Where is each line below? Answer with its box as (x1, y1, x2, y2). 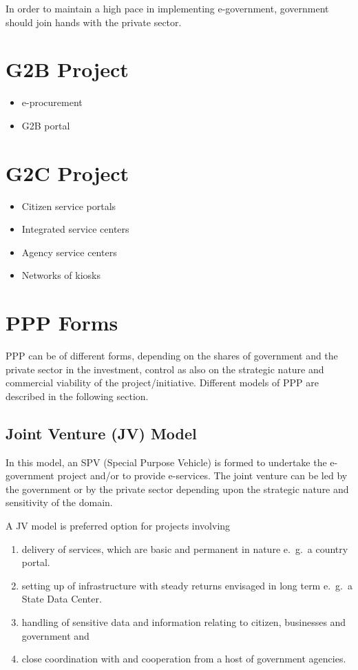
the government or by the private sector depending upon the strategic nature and (6, 481, 349, 496)
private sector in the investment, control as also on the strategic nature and (6, 362, 324, 376)
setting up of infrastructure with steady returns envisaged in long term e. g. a (21, 578, 352, 592)
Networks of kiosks (21, 268, 101, 282)
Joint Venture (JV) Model (6, 422, 197, 443)
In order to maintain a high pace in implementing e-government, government (6, 1, 329, 15)
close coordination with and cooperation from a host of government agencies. (21, 651, 346, 666)
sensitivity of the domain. (6, 495, 113, 510)
